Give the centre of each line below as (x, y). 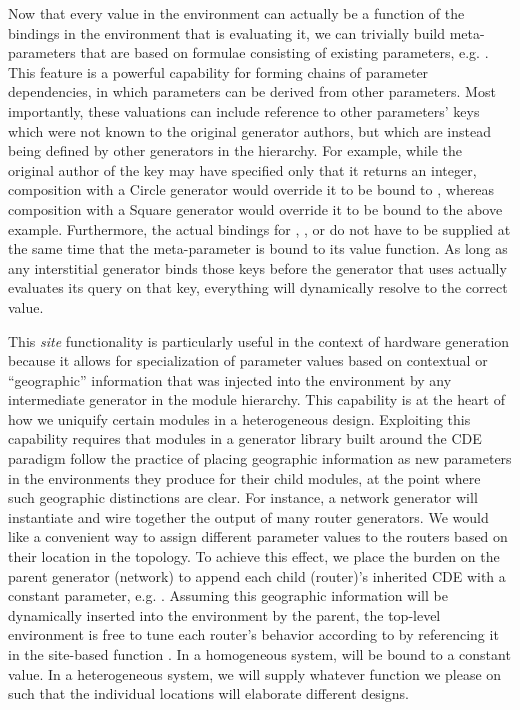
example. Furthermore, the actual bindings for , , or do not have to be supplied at (259, 228)
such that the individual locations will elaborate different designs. (208, 693)
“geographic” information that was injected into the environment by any (230, 379)
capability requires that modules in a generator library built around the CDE (245, 438)
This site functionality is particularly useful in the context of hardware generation (259, 340)
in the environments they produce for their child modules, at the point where (244, 477)
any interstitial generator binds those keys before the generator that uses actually (257, 267)
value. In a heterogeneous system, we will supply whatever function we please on (255, 673)
